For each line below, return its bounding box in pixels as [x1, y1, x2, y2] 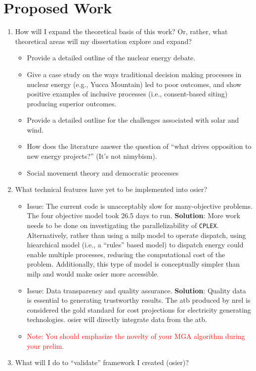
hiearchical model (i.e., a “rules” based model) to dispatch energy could [27, 239, 244, 250]
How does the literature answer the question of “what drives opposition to [27, 141, 252, 151]
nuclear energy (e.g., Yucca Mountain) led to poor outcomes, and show [27, 79, 242, 89]
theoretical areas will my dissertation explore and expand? [15, 36, 192, 46]
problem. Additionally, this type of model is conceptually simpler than [27, 259, 240, 269]
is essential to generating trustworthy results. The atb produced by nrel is [27, 295, 251, 305]
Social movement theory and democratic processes [27, 167, 179, 178]
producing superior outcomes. [27, 98, 117, 108]
